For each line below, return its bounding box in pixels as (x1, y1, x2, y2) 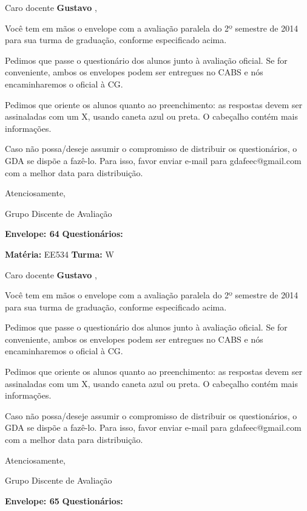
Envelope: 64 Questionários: (5, 227, 123, 240)
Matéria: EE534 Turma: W (5, 247, 114, 260)
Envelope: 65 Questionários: (5, 494, 123, 507)
